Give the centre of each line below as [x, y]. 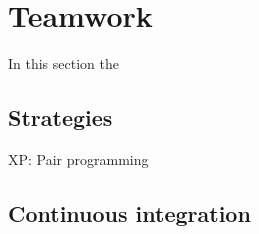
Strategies [60, 117]
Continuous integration [129, 212]
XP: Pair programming [78, 158]
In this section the [63, 63]
